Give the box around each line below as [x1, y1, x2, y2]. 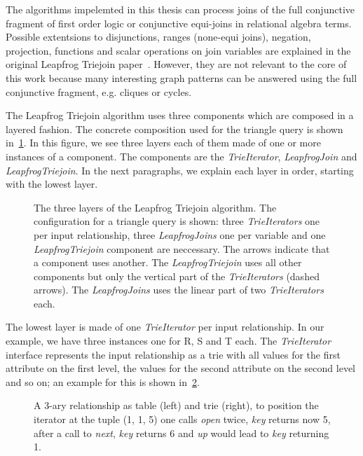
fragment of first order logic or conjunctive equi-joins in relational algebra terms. [6, 15, 352, 30]
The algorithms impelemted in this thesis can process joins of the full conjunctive [6, 2, 355, 16]
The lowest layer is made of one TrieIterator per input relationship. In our [6, 319, 324, 334]
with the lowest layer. [6, 177, 98, 191]
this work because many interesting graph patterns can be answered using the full [6, 70, 357, 85]
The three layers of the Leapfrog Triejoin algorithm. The [34, 200, 277, 214]
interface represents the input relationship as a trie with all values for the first [6, 347, 341, 361]
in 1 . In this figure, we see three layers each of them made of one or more [6, 135, 321, 150]
